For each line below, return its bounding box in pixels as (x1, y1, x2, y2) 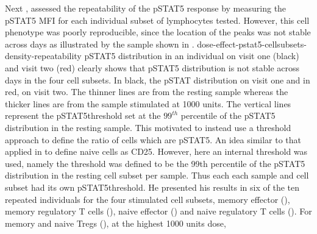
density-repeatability (5, 49, 82, 62)
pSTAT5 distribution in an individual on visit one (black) (84, 49, 299, 62)
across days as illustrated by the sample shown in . (5, 37, 194, 50)
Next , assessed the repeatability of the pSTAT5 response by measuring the (5, 2, 287, 14)
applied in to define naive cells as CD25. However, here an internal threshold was (5, 145, 308, 158)
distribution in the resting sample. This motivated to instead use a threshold (5, 121, 291, 133)
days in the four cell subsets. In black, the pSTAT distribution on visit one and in (5, 73, 310, 86)
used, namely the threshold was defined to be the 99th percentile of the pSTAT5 (5, 157, 305, 169)
